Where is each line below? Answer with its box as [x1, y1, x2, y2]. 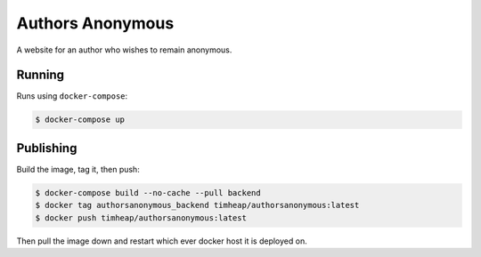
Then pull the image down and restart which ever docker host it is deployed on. [16, 236, 307, 246]
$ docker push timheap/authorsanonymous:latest [35, 213, 247, 222]
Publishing [16, 141, 77, 156]
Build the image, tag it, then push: [16, 164, 140, 174]
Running [16, 68, 65, 83]
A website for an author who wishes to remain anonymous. [16, 44, 232, 55]
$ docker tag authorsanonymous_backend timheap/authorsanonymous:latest [35, 200, 360, 211]
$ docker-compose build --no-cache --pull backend [35, 188, 262, 197]
